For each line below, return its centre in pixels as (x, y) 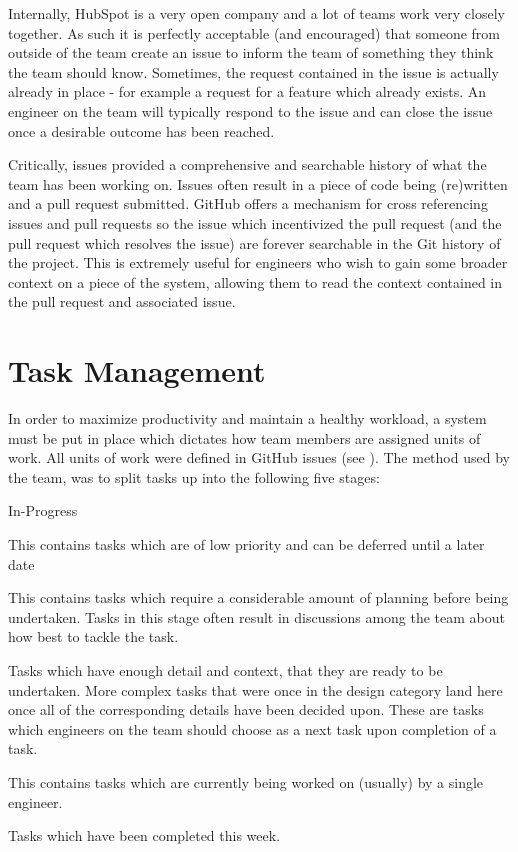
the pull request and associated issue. (122, 301)
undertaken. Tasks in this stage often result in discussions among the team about (256, 616)
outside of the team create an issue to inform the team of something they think (251, 52)
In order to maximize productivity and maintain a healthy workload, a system (247, 418)
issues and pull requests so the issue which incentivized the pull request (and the (255, 222)
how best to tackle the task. (93, 636)
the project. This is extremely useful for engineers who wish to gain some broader (258, 262)
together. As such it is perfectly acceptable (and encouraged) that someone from (254, 32)
